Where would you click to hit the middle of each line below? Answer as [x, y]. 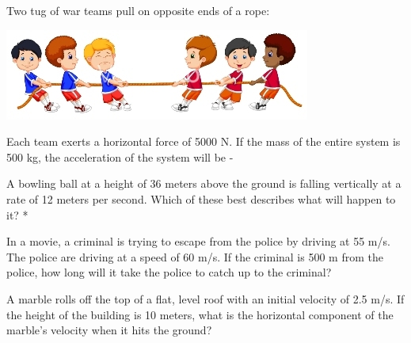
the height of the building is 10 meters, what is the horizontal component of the [200, 314]
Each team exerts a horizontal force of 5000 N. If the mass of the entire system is [204, 141]
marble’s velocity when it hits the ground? [109, 330]
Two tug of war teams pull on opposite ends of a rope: [138, 10]
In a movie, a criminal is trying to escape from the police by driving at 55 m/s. [198, 241]
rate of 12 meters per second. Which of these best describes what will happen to [201, 198]
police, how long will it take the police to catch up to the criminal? [169, 272]
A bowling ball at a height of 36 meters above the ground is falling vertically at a [204, 183]
